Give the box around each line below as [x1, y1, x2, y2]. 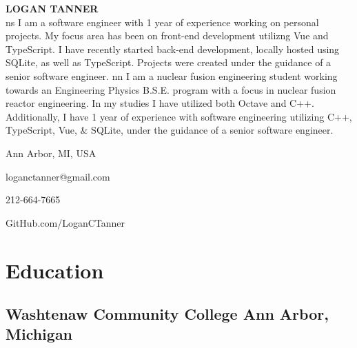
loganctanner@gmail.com [6, 169, 110, 183]
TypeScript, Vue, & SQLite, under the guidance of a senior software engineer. [6, 123, 334, 137]
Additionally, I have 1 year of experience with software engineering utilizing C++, [6, 109, 352, 123]
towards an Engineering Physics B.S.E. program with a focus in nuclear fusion [6, 82, 336, 96]
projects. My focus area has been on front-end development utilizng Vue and [6, 28, 329, 43]
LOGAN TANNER [6, 1, 99, 15]
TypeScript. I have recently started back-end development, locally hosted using [6, 41, 340, 56]
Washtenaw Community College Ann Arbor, [6, 303, 329, 325]
